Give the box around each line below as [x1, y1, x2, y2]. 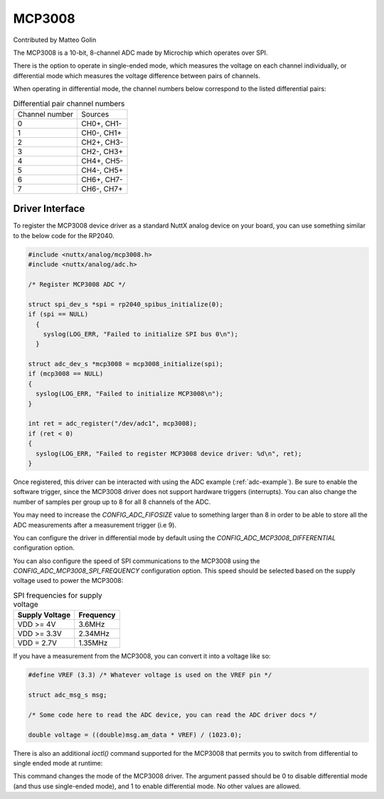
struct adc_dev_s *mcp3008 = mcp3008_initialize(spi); [28, 360, 223, 368]
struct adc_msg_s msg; [28, 691, 107, 699]
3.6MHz [78, 619, 105, 629]
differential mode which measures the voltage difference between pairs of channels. [13, 71, 261, 80]
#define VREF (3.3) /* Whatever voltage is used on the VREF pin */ [28, 671, 272, 679]
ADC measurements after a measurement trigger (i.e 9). [13, 520, 177, 529]
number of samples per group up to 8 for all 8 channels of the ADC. [13, 498, 211, 506]
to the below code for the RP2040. [13, 231, 114, 240]
